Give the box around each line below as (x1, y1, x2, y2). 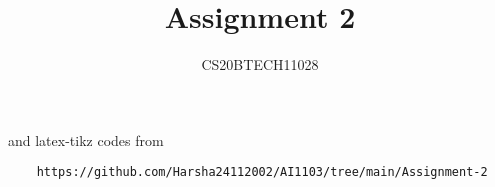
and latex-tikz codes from (8, 129, 164, 150)
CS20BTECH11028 (201, 54, 319, 75)
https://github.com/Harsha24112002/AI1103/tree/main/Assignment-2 (36, 165, 488, 180)
